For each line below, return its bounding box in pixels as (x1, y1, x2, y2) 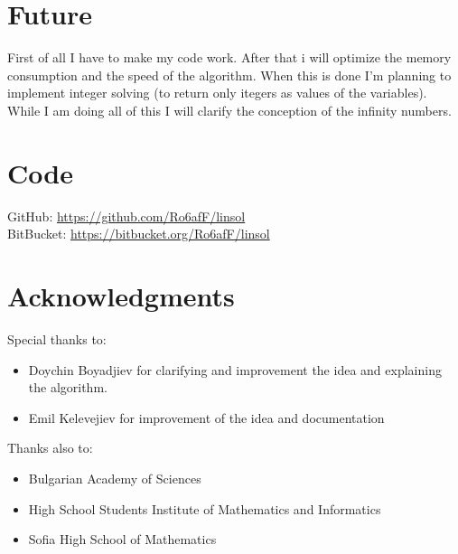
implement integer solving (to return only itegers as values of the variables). (7, 83, 427, 102)
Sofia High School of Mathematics (28, 530, 217, 549)
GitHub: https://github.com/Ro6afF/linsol (7, 206, 246, 225)
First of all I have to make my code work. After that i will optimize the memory (7, 48, 452, 67)
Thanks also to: (7, 438, 93, 457)
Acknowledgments (7, 277, 235, 314)
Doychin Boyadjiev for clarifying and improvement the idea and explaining (28, 360, 442, 379)
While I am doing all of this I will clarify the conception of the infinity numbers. (7, 100, 452, 119)
